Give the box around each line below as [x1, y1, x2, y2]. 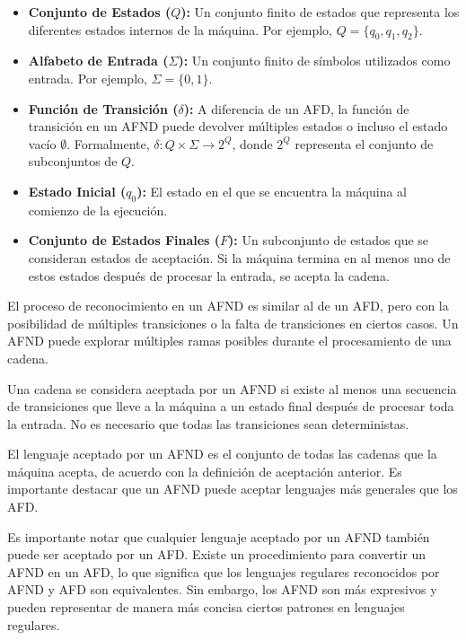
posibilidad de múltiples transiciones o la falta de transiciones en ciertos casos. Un [7, 313, 459, 332]
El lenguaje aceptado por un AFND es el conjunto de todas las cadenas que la [7, 444, 437, 463]
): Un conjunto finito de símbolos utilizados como [178, 51, 451, 70]
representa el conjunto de [295, 134, 434, 153]
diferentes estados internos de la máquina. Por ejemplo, [28, 20, 332, 39]
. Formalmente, [66, 134, 150, 153]
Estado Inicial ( [28, 181, 127, 200]
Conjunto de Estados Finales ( [28, 231, 221, 250]
